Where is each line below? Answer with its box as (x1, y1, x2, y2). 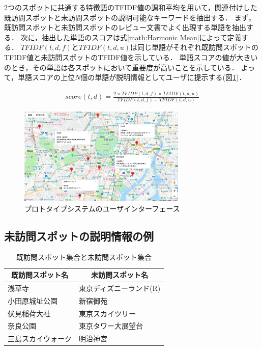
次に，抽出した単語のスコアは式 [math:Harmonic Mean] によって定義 (20, 32, 242, 42)
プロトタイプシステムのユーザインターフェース (24, 203, 180, 213)
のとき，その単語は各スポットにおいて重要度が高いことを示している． (4, 62, 239, 72)
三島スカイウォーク (8, 333, 72, 344)
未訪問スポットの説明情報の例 (4, 228, 154, 244)
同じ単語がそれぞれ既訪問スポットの (137, 42, 259, 52)
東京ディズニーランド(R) (79, 282, 161, 293)
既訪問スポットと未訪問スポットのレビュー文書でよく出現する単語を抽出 (4, 22, 246, 33)
